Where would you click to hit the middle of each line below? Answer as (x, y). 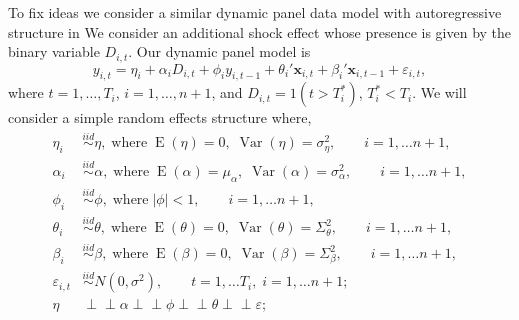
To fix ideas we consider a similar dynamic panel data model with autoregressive (255, 12)
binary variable (54, 51)
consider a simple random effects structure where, (160, 117)
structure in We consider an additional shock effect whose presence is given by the (260, 31)
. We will (439, 92)
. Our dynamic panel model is (219, 51)
